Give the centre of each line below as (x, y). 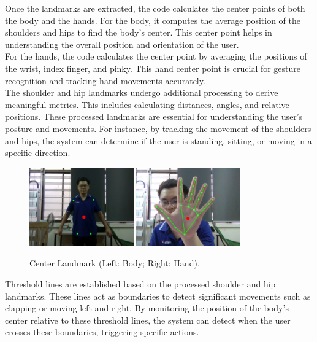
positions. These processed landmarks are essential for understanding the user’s (154, 116)
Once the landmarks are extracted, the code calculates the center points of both (155, 8)
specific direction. (38, 153)
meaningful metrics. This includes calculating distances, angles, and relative (147, 104)
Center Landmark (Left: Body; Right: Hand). (115, 263)
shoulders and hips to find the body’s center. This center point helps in (139, 32)
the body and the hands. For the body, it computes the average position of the (153, 20)
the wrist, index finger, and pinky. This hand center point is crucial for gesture (153, 68)
